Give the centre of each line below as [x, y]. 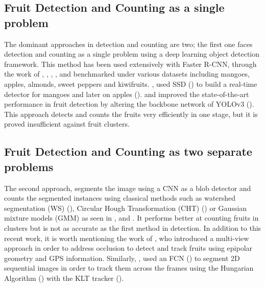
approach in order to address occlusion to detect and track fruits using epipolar [128, 248]
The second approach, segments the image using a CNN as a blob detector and [128, 188]
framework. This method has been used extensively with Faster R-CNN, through [130, 64]
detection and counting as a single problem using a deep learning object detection [132, 54]
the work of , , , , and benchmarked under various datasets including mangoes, [127, 74]
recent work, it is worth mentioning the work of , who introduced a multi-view [127, 238]
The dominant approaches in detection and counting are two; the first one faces [128, 44]
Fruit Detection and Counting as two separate [128, 151]
